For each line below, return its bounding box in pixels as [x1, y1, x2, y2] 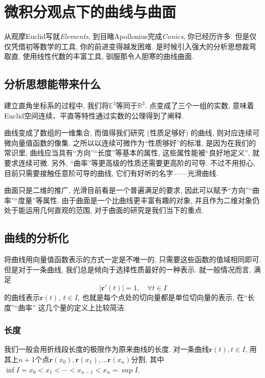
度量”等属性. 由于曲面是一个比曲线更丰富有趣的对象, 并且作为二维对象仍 [18, 194, 259, 205]
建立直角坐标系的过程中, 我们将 [4, 100, 109, 111]
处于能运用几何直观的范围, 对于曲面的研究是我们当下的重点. [4, 205, 204, 215]
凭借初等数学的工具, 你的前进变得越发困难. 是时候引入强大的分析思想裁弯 [11, 41, 257, 51]
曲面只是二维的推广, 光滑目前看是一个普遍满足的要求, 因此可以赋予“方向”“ [4, 185, 252, 195]
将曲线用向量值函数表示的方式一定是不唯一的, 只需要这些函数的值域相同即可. [4, 254, 261, 265]
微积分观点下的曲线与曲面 [4, 1, 176, 22]
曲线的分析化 [4, 230, 69, 246]
